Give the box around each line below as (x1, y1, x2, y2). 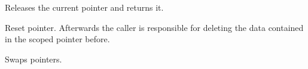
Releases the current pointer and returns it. (5, 1, 164, 13)
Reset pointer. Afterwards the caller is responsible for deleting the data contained (5, 21, 304, 33)
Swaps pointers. (5, 52, 62, 65)
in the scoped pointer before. (5, 33, 110, 45)
